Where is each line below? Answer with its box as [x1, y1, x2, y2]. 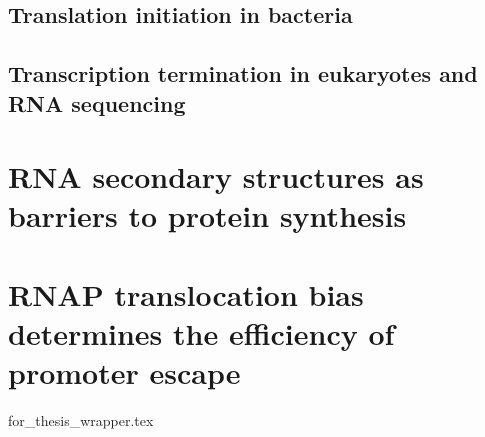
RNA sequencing [8, 87, 186, 118]
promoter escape [8, 352, 241, 393]
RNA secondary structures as [8, 156, 424, 197]
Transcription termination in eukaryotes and [8, 58, 478, 89]
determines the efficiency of [8, 312, 395, 353]
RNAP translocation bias [8, 273, 364, 314]
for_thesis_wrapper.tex [8, 410, 154, 431]
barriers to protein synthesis [8, 195, 407, 236]
